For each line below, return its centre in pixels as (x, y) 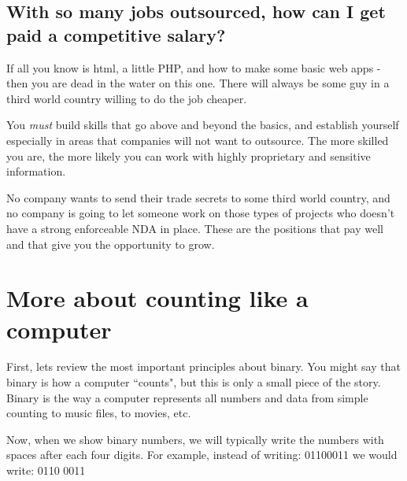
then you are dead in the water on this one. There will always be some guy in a (198, 83)
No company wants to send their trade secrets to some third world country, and (198, 197)
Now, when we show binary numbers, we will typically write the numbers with (195, 439)
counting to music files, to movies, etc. (99, 413)
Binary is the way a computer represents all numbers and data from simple (187, 397)
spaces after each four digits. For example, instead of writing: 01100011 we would (202, 455)
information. (36, 171)
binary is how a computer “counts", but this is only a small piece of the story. (194, 382)
